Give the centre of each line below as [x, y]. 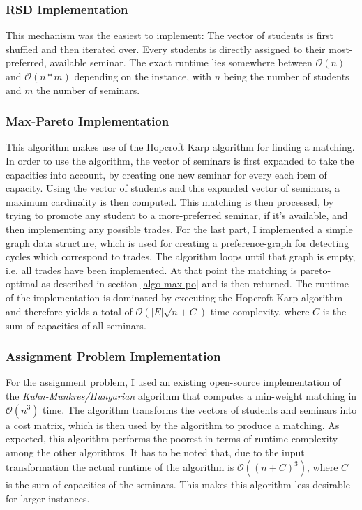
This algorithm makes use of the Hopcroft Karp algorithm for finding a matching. [180, 147]
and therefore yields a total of [69, 311]
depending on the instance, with [143, 76]
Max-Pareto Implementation [88, 121]
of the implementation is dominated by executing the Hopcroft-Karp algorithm [174, 297]
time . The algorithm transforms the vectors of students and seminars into [200, 409]
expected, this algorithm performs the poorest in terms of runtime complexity [172, 438]
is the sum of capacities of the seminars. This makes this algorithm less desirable [178, 485]
